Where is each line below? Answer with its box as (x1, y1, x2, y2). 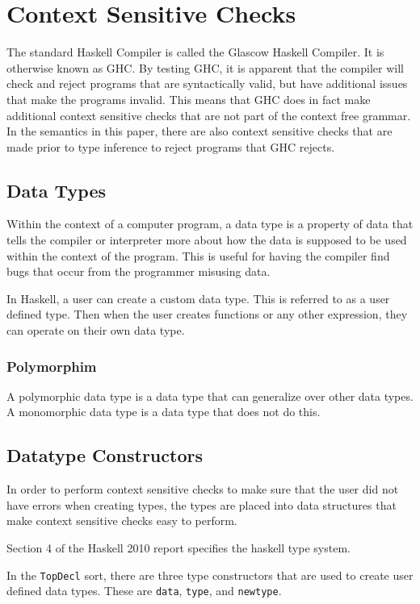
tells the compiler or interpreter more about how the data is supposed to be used (6, 231, 407, 248)
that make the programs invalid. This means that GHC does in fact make (6, 90, 371, 107)
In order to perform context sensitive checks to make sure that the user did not (6, 481, 399, 498)
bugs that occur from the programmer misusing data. (6, 263, 271, 280)
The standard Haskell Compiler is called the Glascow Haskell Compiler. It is (6, 44, 384, 60)
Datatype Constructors (6, 443, 203, 468)
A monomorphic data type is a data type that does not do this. (6, 403, 321, 420)
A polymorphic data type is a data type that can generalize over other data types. (6, 387, 414, 404)
